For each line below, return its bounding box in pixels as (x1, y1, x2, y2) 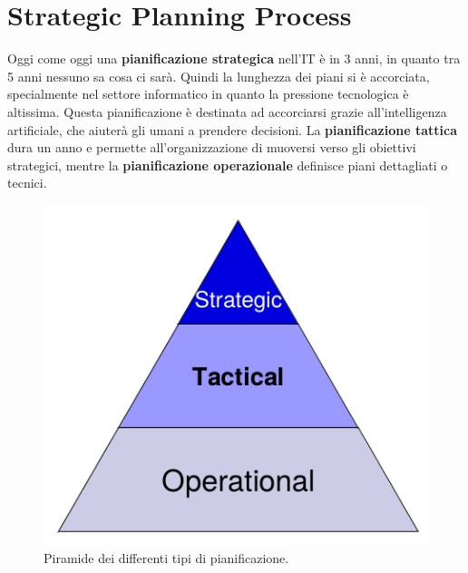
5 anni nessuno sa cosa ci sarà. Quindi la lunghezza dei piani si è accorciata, (7, 66, 430, 85)
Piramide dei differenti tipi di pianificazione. (44, 548, 289, 567)
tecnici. (7, 173, 47, 192)
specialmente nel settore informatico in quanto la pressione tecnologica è (7, 84, 409, 103)
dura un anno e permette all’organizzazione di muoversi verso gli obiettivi (7, 138, 416, 157)
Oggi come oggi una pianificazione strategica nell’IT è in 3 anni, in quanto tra (7, 49, 461, 68)
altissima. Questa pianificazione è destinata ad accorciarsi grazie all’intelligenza (7, 102, 447, 121)
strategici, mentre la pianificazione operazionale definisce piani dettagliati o (7, 155, 448, 174)
